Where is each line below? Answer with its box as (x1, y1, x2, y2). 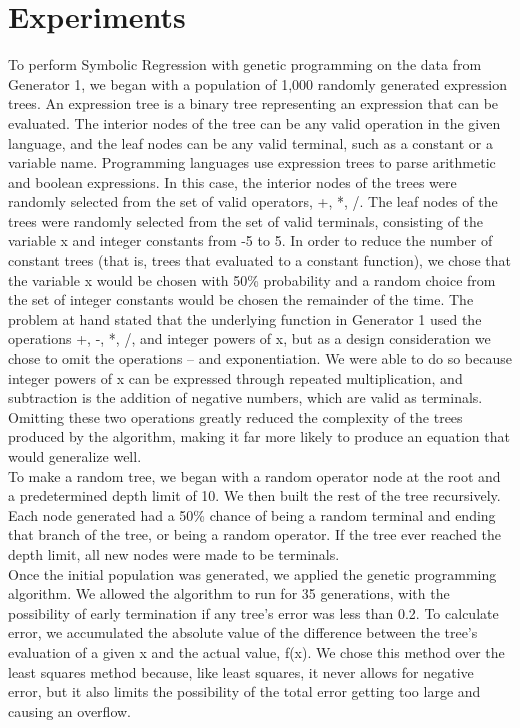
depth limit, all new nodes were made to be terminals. (8, 543, 340, 564)
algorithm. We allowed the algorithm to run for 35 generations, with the (8, 583, 450, 604)
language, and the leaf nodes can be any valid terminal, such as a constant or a (8, 132, 493, 153)
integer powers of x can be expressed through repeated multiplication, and (8, 367, 463, 388)
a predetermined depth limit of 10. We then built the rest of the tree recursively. (8, 485, 501, 506)
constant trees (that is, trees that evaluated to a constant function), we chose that (8, 250, 511, 271)
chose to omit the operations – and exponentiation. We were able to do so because (8, 348, 512, 369)
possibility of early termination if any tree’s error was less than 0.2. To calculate (8, 602, 499, 623)
